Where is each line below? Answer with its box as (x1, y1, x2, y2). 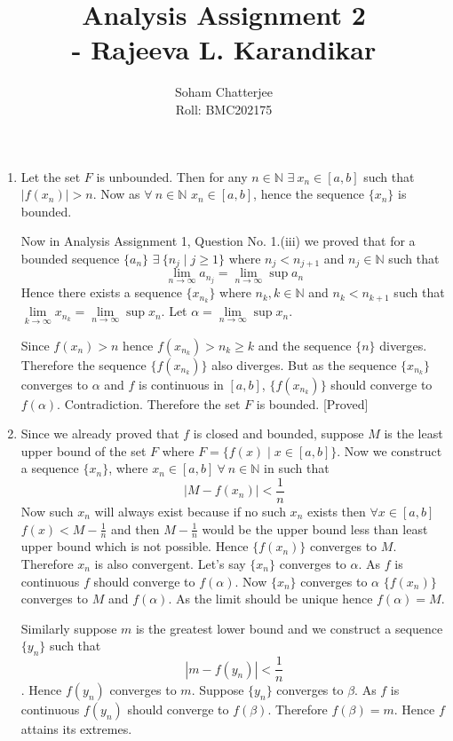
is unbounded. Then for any (96, 167, 248, 185)
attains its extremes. (20, 720, 132, 738)
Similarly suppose (20, 619, 117, 637)
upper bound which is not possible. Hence (20, 537, 249, 556)
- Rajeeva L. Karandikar (71, 31, 377, 67)
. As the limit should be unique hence (168, 589, 373, 608)
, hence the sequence (253, 185, 364, 203)
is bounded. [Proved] (256, 394, 369, 413)
